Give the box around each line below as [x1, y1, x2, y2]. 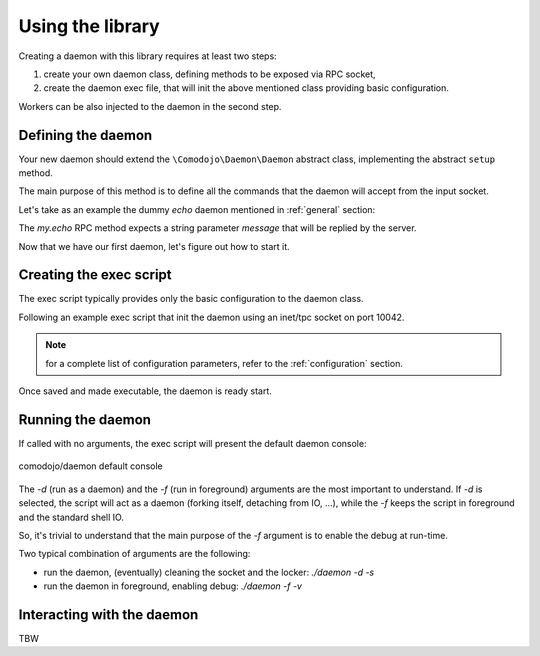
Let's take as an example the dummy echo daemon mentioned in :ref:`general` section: [18, 203, 376, 215]
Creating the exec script [18, 266, 172, 284]
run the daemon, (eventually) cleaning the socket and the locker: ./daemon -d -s [43, 566, 375, 578]
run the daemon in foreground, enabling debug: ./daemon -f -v [43, 580, 302, 592]
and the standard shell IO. [18, 511, 125, 523]
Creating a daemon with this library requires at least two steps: [18, 50, 277, 62]
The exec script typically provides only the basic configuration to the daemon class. [18, 293, 364, 305]
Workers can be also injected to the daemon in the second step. [18, 100, 282, 112]
